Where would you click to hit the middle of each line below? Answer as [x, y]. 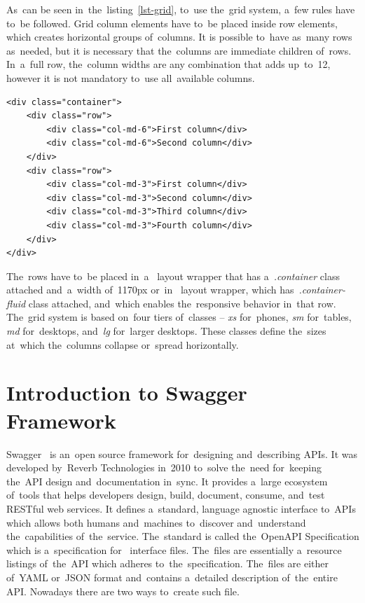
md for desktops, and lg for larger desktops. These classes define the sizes [166, 331]
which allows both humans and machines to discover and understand [156, 522]
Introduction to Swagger [127, 393]
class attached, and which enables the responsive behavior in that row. [182, 303]
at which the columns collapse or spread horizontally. [123, 344]
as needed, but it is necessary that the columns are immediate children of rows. [179, 50]
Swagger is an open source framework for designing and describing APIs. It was [182, 453]
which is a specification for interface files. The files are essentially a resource [174, 549]
